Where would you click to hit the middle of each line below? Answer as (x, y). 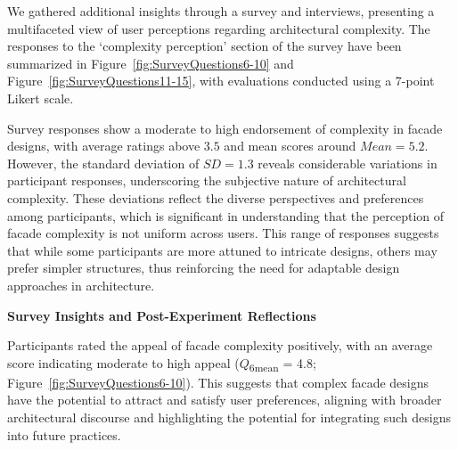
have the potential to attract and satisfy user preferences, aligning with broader (225, 400)
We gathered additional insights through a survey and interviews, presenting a (221, 11)
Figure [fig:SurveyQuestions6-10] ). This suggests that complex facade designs (218, 382)
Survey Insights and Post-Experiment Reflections (162, 315)
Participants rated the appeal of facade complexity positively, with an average (220, 345)
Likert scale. (41, 98)
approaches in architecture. (81, 285)
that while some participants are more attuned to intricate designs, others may (222, 250)
